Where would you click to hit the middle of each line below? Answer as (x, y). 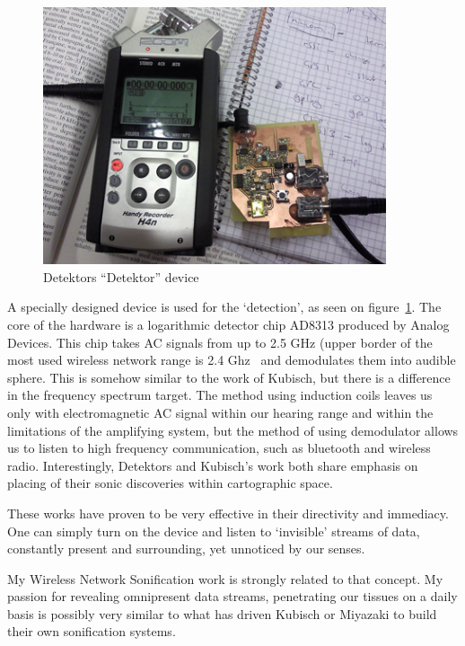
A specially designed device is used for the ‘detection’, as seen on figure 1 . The (224, 307)
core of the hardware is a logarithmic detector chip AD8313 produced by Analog (228, 324)
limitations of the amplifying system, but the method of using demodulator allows (233, 430)
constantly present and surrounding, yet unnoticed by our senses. (186, 549)
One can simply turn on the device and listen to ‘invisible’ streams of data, (214, 531)
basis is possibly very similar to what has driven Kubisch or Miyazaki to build (222, 613)
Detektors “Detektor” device (121, 276)
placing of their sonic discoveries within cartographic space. (170, 483)
